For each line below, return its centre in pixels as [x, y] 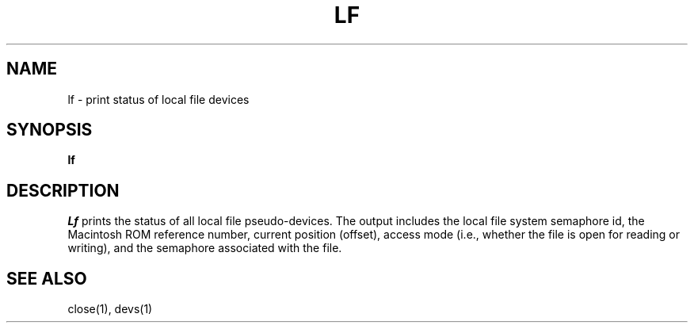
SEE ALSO [47, 278]
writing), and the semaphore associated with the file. [205, 248]
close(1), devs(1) [110, 309]
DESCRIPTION [63, 190]
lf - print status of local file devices [158, 99]
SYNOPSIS [50, 130]
